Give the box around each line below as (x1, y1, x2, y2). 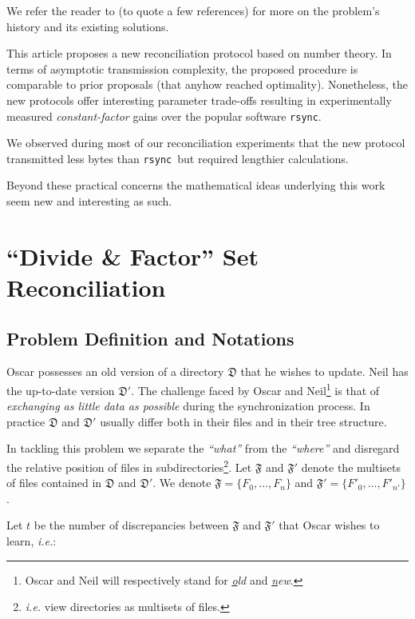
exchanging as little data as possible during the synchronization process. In (6, 397, 370, 414)
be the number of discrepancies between (34, 517, 229, 533)
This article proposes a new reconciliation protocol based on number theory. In (6, 45, 392, 62)
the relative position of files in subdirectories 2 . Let (6, 457, 252, 475)
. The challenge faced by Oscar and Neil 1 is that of (131, 380, 380, 398)
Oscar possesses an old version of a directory (6, 363, 224, 380)
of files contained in (6, 474, 102, 491)
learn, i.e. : (6, 533, 57, 549)
